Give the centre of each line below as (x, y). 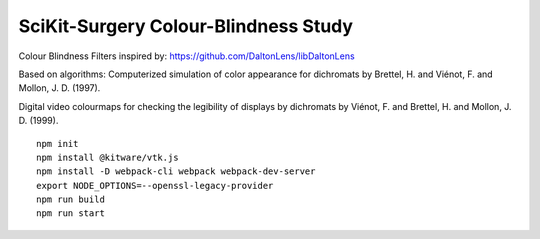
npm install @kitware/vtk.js (107, 157)
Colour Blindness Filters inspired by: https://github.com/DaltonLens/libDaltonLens (186, 56)
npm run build (70, 199)
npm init (57, 143)
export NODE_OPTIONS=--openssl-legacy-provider (155, 185)
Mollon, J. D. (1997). (59, 88)
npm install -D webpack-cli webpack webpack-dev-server (176, 171)
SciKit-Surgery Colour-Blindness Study (186, 26)
